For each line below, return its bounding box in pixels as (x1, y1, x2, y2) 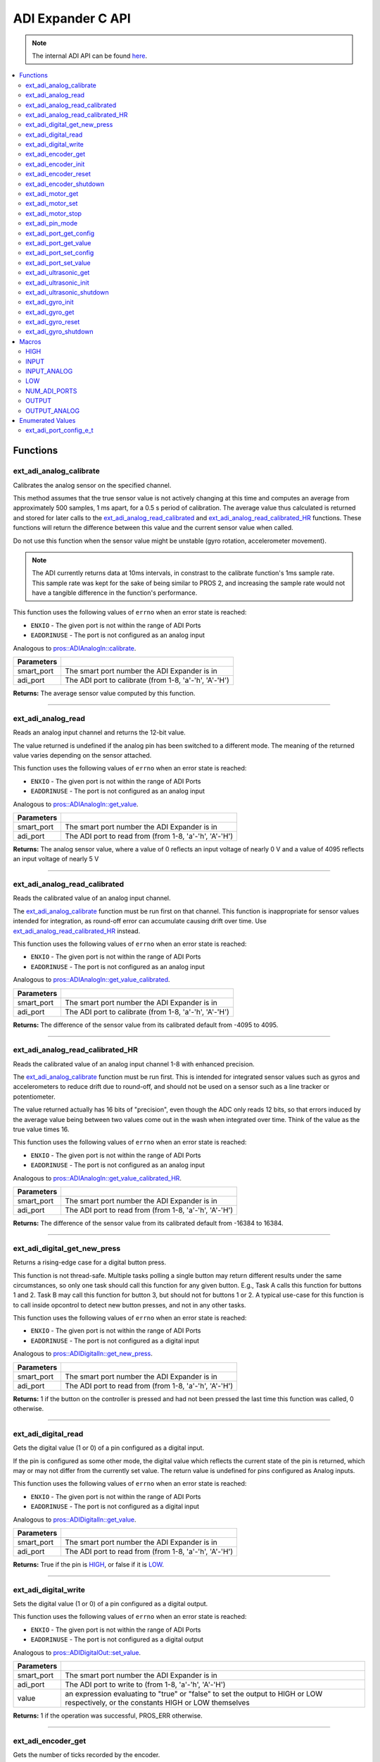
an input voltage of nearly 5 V (13, 855, 99, 863)
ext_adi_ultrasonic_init (25, 278, 89, 287)
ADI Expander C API (13, 11, 132, 26)
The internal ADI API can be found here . (32, 51, 148, 60)
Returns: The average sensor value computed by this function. (13, 689, 196, 698)
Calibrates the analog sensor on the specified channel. (13, 481, 172, 489)
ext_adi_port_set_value (25, 258, 91, 267)
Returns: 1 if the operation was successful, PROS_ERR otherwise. (13, 1711, 203, 1720)
